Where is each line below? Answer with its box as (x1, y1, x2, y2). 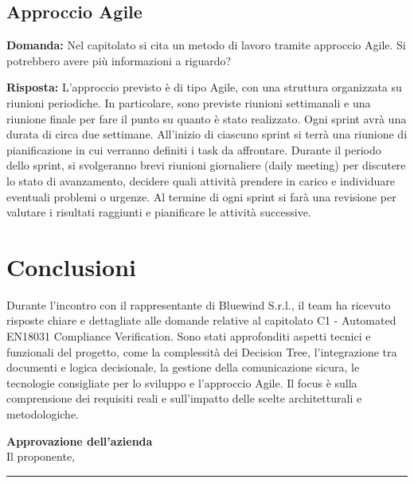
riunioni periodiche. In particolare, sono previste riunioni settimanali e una (6, 94, 371, 111)
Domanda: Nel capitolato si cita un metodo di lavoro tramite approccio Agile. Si (6, 37, 406, 53)
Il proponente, (6, 448, 76, 465)
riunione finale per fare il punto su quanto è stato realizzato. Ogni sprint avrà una (6, 110, 407, 127)
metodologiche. (6, 406, 79, 423)
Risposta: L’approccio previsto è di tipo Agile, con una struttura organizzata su (6, 79, 402, 95)
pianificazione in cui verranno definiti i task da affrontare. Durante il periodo (6, 141, 381, 158)
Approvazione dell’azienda (6, 432, 153, 449)
